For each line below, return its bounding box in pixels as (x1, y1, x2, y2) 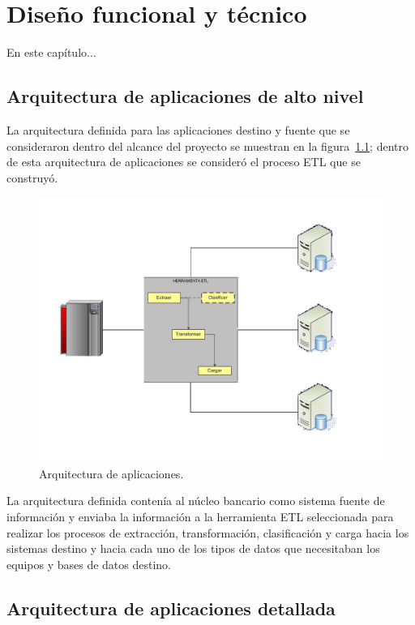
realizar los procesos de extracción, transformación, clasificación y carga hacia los (6, 524, 409, 541)
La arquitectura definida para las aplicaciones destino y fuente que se (6, 121, 350, 138)
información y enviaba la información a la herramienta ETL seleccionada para (6, 508, 394, 525)
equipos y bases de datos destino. (6, 555, 171, 572)
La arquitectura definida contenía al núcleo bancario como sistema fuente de (6, 492, 385, 509)
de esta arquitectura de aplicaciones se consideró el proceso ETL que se (6, 153, 361, 170)
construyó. (6, 169, 58, 186)
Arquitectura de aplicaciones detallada (6, 595, 336, 620)
